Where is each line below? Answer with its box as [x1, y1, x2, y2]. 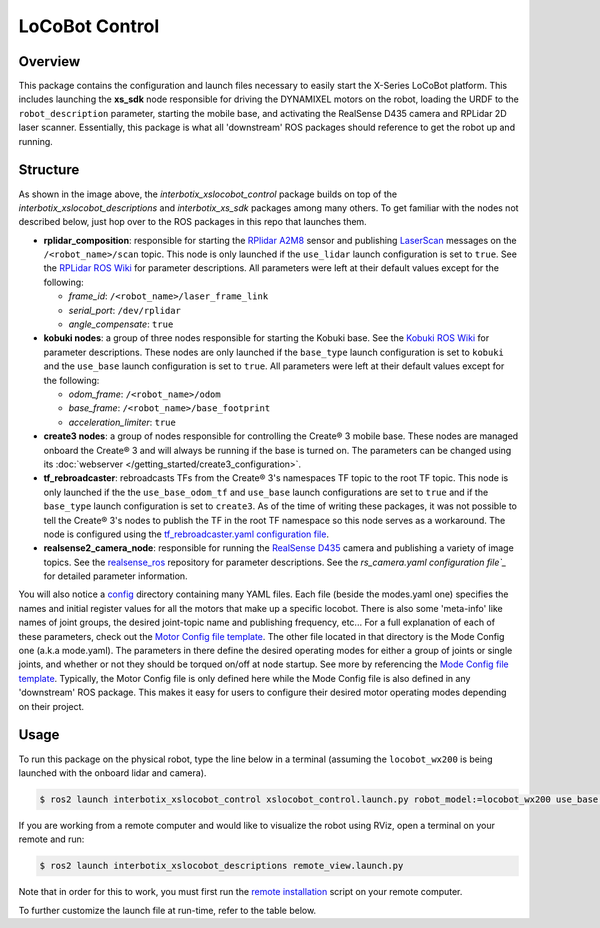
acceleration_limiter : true [68, 416, 177, 428]
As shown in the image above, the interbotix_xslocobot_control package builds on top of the [18, 188, 398, 200]
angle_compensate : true [68, 318, 174, 330]
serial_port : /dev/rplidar [68, 304, 182, 316]
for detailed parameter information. [43, 570, 189, 582]
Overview [18, 53, 81, 70]
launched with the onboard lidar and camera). [18, 766, 207, 779]
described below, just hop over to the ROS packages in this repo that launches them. [18, 216, 367, 228]
